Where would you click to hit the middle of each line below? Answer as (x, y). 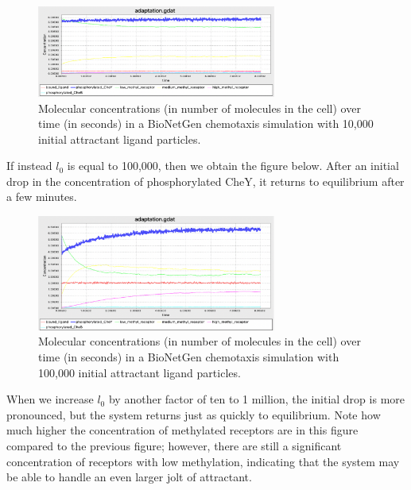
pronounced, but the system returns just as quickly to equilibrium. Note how (194, 414)
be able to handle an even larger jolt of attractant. (129, 477)
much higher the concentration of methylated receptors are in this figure (182, 430)
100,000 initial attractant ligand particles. (140, 372)
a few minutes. (42, 197)
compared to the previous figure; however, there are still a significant (174, 445)
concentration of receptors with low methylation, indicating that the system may (203, 461)
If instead (29, 166)
